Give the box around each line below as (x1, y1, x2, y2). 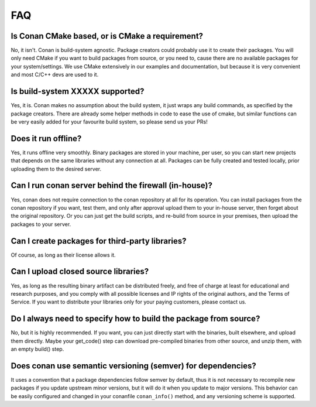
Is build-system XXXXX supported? (11, 87, 145, 97)
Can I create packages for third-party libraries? (11, 236, 187, 246)
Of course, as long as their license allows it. (11, 251, 116, 258)
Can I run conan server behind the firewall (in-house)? (11, 180, 213, 190)
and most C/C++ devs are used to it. (11, 71, 99, 78)
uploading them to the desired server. (11, 165, 102, 172)
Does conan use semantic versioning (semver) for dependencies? (11, 361, 257, 371)
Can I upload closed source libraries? (11, 266, 149, 276)
